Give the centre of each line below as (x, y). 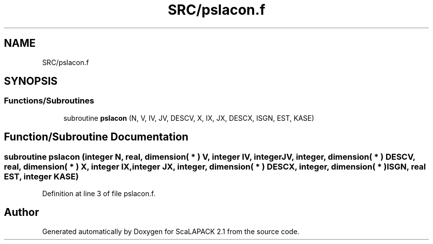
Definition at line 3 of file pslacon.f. (99, 194)
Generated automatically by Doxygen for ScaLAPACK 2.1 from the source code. (171, 231)
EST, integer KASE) (42, 176)
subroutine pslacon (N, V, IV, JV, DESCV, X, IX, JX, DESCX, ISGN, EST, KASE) (189, 118)
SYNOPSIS (31, 81)
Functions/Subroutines (49, 101)
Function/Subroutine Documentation (96, 137)
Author (22, 212)
